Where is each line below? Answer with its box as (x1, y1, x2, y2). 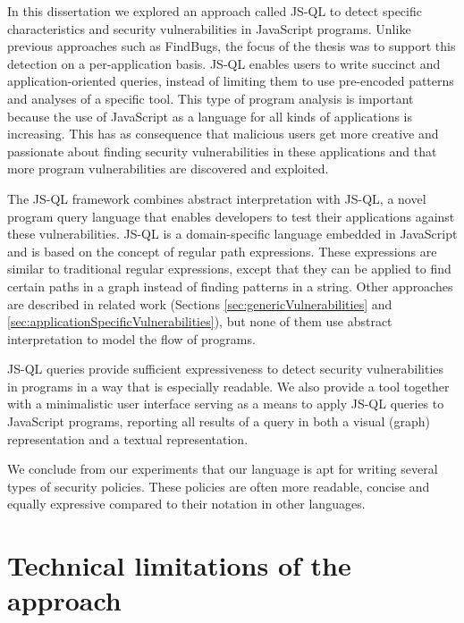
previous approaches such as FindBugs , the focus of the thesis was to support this (7, 37, 456, 55)
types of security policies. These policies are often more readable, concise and (7, 476, 430, 495)
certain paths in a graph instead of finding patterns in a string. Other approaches (7, 276, 453, 295)
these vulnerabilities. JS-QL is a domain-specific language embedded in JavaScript (7, 224, 458, 243)
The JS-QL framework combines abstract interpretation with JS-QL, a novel (7, 189, 426, 207)
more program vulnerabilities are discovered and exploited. (7, 159, 329, 178)
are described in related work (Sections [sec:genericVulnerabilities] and (7, 294, 392, 313)
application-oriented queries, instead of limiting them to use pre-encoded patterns (7, 72, 454, 90)
